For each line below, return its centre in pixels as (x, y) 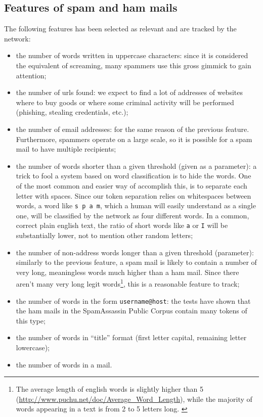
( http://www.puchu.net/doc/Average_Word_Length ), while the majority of (134, 399)
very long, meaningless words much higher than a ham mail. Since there (127, 272)
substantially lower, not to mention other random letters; (104, 235)
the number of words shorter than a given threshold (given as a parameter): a (136, 166)
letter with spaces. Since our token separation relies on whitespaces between (134, 195)
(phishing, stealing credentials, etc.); (72, 112)
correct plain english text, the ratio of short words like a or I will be (122, 225)
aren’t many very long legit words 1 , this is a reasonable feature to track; (128, 283)
